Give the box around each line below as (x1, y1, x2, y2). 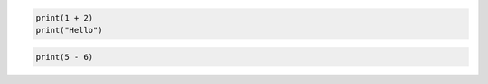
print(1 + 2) (35, 13, 94, 22)
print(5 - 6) (35, 52, 94, 62)
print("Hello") (35, 25, 103, 35)
